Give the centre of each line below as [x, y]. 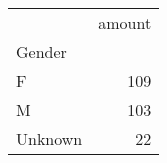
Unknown [49, 138]
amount [125, 22]
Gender [41, 51]
